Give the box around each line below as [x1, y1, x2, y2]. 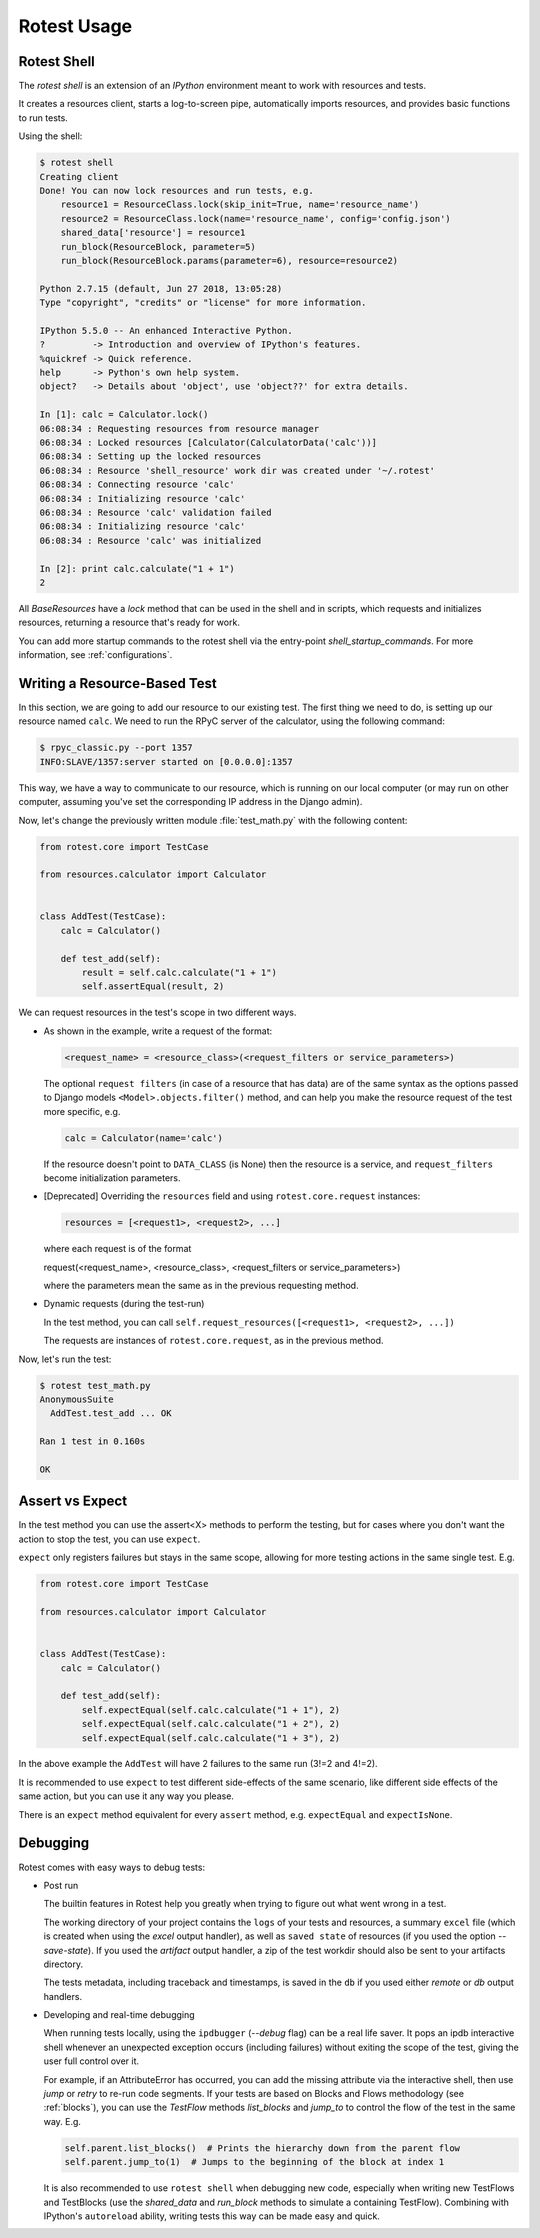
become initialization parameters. [43, 1171, 181, 1184]
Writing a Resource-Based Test [18, 675, 217, 692]
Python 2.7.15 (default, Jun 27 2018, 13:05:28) [39, 283, 283, 294]
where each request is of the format [43, 1243, 192, 1255]
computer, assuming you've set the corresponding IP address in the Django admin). [18, 796, 363, 808]
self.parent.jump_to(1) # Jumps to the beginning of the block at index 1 [64, 2156, 445, 2168]
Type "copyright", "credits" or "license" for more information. [39, 297, 367, 309]
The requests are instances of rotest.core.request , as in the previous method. [43, 1335, 384, 1347]
